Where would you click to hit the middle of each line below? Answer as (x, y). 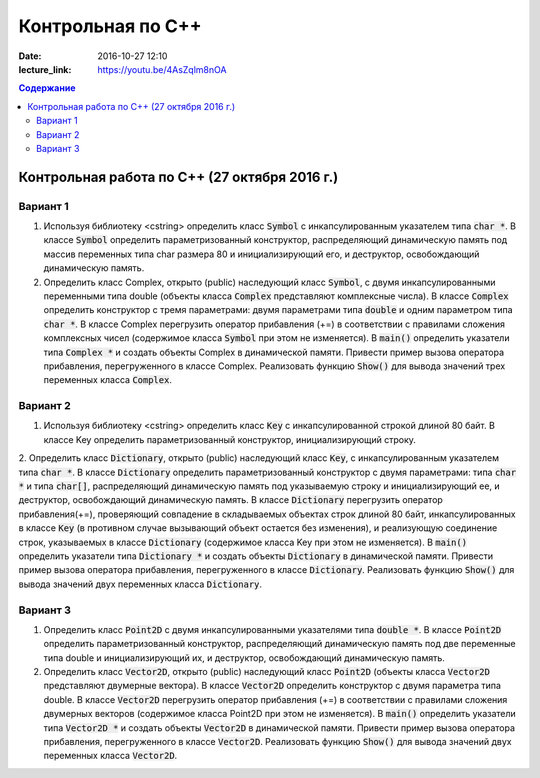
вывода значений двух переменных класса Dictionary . (140, 584)
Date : (30, 56)
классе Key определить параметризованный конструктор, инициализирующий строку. (230, 439)
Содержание (47, 88)
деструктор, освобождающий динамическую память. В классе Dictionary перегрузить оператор (231, 500)
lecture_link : (45, 69)
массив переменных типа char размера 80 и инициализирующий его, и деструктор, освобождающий (261, 254)
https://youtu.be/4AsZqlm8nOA (162, 69)
